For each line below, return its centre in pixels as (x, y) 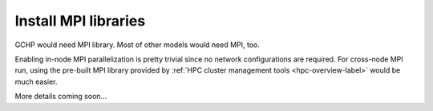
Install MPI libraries (80, 21)
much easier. (36, 81)
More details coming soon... (61, 97)
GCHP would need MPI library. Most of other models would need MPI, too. (137, 45)
